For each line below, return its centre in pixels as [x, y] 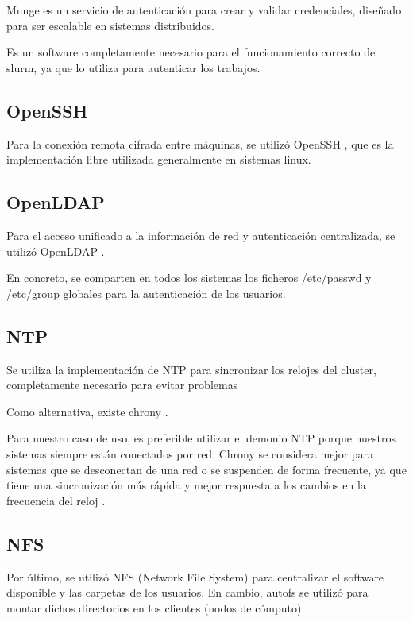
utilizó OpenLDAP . [56, 251]
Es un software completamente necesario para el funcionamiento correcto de [191, 52]
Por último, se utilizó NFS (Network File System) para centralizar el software [195, 576]
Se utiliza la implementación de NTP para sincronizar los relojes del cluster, [191, 369]
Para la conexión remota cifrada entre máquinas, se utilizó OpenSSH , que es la [200, 143]
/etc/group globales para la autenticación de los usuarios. [146, 293]
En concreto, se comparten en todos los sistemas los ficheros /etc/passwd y [189, 278]
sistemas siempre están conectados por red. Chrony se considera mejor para [190, 453]
